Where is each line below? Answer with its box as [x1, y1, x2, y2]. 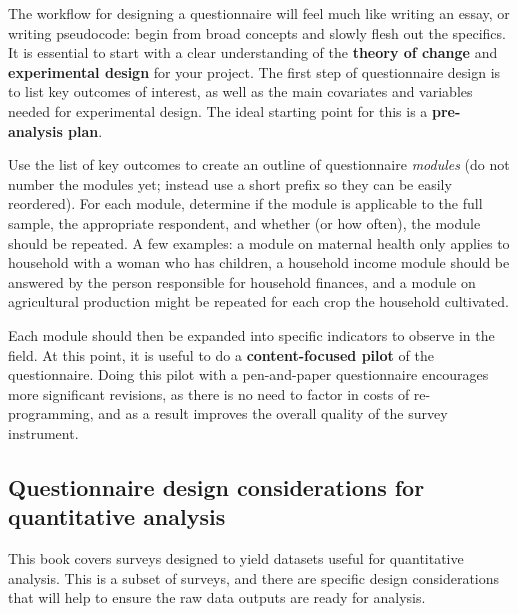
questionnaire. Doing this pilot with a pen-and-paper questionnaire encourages [8, 364, 489, 385]
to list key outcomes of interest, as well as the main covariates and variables [8, 81, 473, 102]
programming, [8, 403, 94, 424]
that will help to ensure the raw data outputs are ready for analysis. [8, 587, 426, 608]
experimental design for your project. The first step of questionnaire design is [8, 61, 501, 82]
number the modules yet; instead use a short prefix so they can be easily [8, 173, 452, 194]
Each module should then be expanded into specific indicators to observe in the [8, 324, 495, 345]
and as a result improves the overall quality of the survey [98, 403, 448, 424]
